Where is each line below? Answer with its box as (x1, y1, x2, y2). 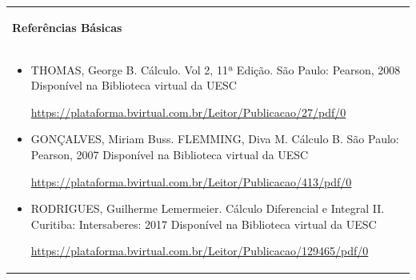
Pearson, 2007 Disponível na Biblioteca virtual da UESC (30, 146, 309, 162)
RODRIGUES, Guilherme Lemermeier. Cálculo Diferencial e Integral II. (30, 200, 385, 217)
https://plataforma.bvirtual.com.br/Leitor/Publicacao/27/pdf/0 (30, 103, 346, 120)
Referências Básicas (12, 18, 122, 35)
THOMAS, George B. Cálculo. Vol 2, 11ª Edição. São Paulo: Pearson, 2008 (30, 61, 401, 78)
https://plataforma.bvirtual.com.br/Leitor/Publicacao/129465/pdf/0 (30, 242, 369, 259)
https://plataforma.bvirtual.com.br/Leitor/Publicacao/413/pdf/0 (30, 173, 352, 190)
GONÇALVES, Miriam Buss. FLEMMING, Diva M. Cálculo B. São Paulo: (30, 130, 399, 147)
